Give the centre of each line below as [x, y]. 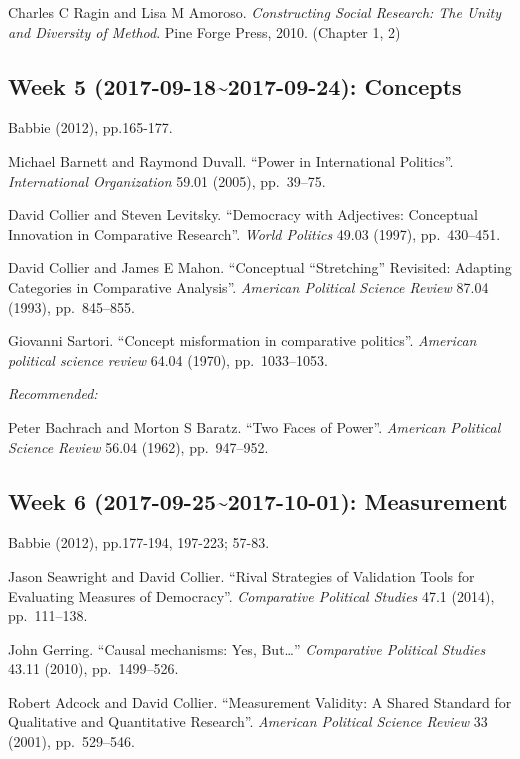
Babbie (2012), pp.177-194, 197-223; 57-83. [139, 542]
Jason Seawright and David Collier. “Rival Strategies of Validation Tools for [241, 575]
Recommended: [53, 393]
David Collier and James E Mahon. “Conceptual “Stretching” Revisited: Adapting [260, 267]
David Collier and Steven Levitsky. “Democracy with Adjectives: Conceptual [243, 214]
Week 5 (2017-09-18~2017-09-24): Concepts [235, 85]
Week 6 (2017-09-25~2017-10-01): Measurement [258, 500]
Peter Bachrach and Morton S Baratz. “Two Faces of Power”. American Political [254, 426]
